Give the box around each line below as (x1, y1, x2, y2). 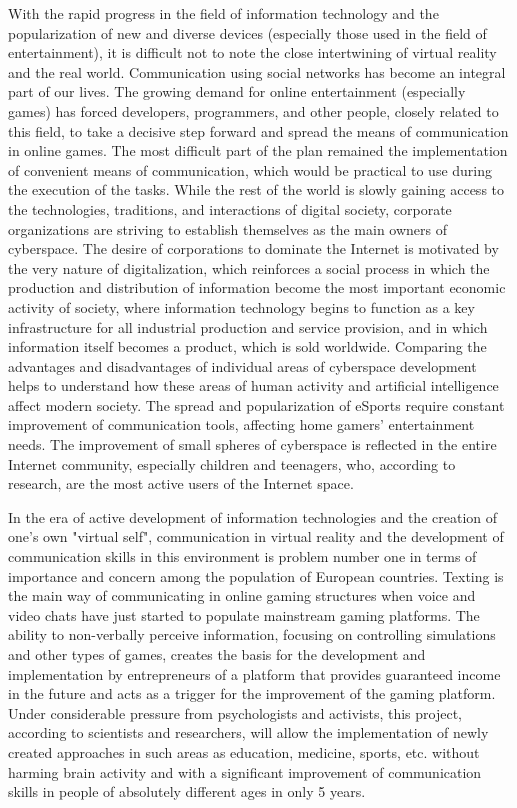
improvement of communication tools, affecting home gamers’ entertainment (8, 414, 475, 435)
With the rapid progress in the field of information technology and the (8, 3, 439, 23)
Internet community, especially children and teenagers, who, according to (8, 453, 456, 474)
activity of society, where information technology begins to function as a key (8, 296, 475, 317)
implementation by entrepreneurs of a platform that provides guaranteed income (8, 663, 501, 684)
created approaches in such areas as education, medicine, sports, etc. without (8, 741, 480, 762)
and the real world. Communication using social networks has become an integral (8, 61, 506, 82)
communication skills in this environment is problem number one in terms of (8, 546, 477, 567)
